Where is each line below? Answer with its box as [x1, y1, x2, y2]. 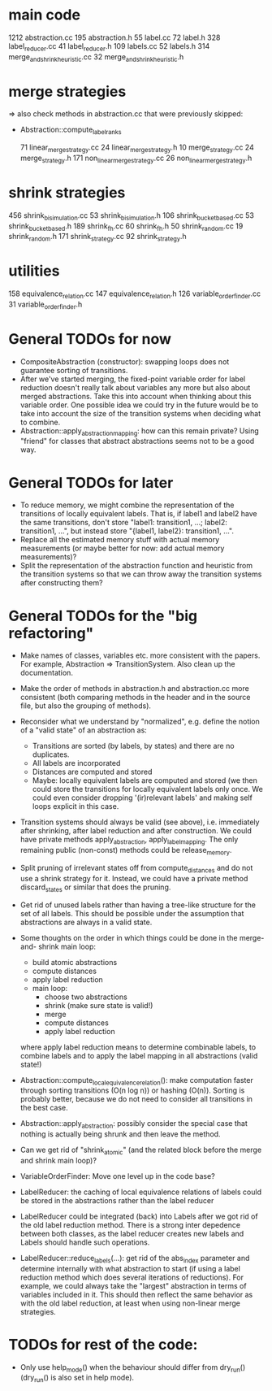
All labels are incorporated [32, 759, 121, 768]
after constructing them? [19, 578, 103, 588]
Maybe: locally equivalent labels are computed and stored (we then [32, 776, 257, 785]
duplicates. [32, 750, 70, 759]
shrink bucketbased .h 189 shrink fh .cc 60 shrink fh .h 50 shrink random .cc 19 [8, 221, 244, 233]
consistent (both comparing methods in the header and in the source [19, 693, 251, 702]
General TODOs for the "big [8, 606, 197, 625]
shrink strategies [8, 184, 126, 202]
